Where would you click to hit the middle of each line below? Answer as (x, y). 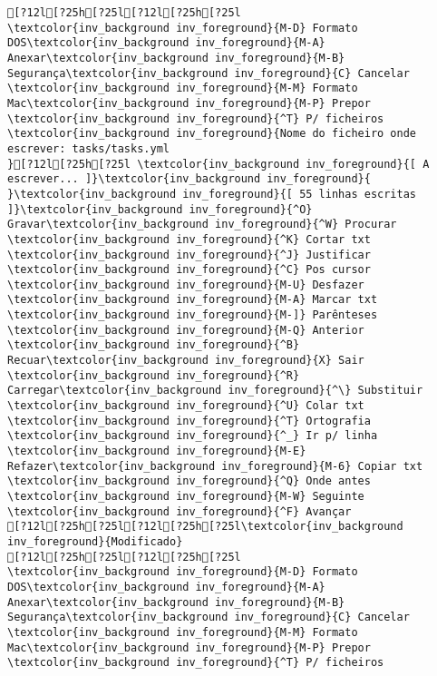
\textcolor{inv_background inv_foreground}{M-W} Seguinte (186, 496)
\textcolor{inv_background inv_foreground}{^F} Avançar (180, 511)
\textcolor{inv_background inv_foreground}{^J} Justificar (189, 255)
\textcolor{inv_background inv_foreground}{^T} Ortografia (189, 421)
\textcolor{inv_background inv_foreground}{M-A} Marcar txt (193, 300)
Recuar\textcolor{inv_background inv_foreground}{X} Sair (186, 361)
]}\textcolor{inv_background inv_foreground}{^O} (160, 209)
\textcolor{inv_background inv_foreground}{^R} (154, 375)
